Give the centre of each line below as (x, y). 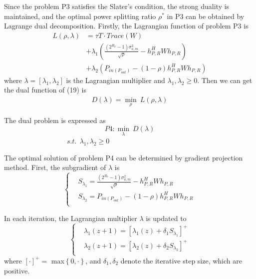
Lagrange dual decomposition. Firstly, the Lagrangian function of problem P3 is (126, 26)
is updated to (166, 218)
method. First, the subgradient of (55, 167)
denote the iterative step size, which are (181, 260)
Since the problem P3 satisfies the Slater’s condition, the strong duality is (117, 6)
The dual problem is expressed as (55, 120)
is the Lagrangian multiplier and (116, 80)
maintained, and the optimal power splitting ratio (80, 16)
